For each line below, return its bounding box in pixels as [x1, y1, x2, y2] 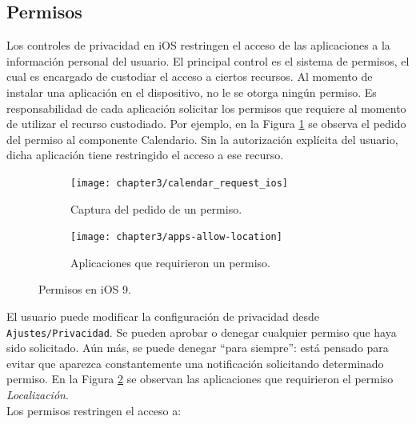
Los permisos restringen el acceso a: [6, 402, 182, 418]
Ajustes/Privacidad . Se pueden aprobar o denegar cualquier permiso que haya [6, 323, 397, 340]
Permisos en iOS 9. [38, 281, 131, 298]
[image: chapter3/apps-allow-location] [70, 231, 282, 243]
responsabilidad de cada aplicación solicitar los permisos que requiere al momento [6, 99, 406, 116]
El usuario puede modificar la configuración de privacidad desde [6, 308, 319, 325]
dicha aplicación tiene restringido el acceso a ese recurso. [6, 146, 284, 163]
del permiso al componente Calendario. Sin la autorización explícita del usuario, [6, 130, 398, 147]
